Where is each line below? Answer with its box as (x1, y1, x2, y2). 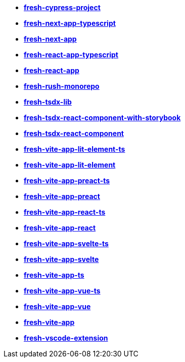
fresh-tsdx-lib (24, 97, 72, 106)
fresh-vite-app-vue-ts (24, 286, 101, 295)
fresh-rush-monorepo (24, 82, 100, 90)
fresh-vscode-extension (24, 334, 108, 342)
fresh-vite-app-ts (24, 271, 84, 279)
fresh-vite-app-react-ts (24, 208, 106, 216)
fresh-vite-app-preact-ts (24, 176, 110, 185)
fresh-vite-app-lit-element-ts (24, 145, 125, 153)
